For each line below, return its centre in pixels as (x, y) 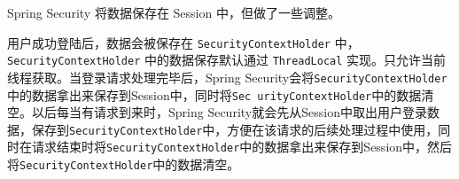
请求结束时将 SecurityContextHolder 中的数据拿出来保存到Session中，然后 (242, 147)
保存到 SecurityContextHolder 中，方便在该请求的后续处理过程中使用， (235, 129)
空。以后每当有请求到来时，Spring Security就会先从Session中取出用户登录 (217, 112)
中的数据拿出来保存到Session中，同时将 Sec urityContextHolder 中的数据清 (221, 94)
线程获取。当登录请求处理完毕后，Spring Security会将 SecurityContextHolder (227, 77)
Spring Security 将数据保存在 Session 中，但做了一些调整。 (174, 12)
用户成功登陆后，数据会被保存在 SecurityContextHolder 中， (183, 42)
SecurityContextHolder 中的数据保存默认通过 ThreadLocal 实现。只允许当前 (227, 60)
